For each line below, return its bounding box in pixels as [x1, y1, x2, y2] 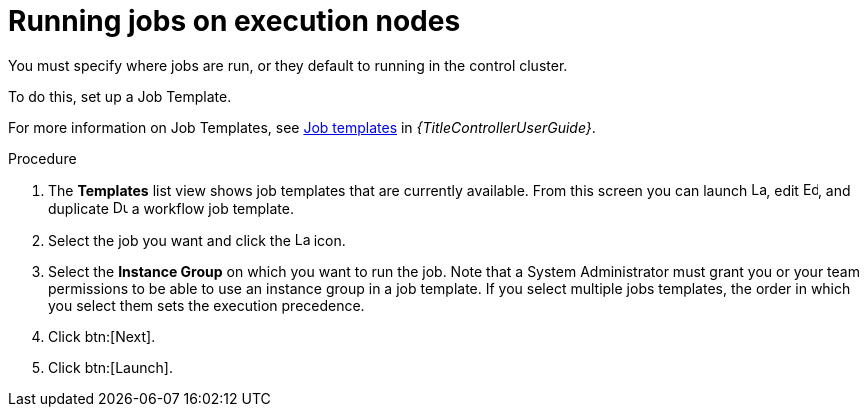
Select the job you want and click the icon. [48, 231, 346, 249]
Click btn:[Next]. [48, 327, 156, 345]
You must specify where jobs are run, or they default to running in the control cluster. [8, 56, 568, 74]
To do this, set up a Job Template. [8, 87, 232, 105]
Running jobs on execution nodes [8, 4, 461, 38]
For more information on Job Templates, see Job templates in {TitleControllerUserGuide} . [8, 118, 596, 136]
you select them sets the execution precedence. [48, 296, 365, 314]
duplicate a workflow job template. [48, 199, 294, 217]
